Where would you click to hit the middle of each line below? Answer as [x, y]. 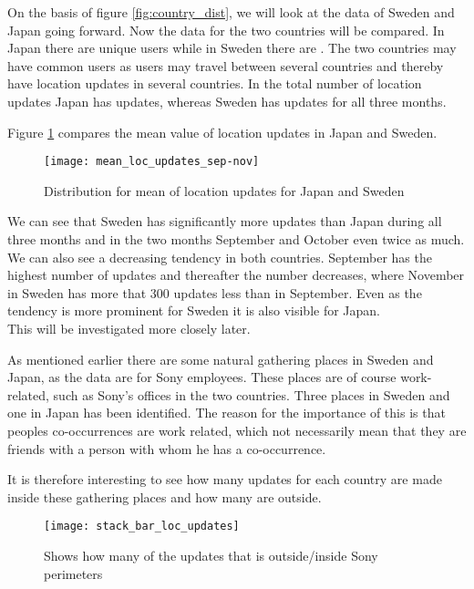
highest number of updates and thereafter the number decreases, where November [236, 275]
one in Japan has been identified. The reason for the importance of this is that [227, 413]
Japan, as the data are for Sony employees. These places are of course [202, 377]
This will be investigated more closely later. [129, 328]
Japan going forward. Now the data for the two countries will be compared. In [226, 30]
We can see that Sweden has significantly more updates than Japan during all [225, 221]
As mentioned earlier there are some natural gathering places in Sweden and [221, 359]
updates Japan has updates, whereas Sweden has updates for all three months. [227, 101]
